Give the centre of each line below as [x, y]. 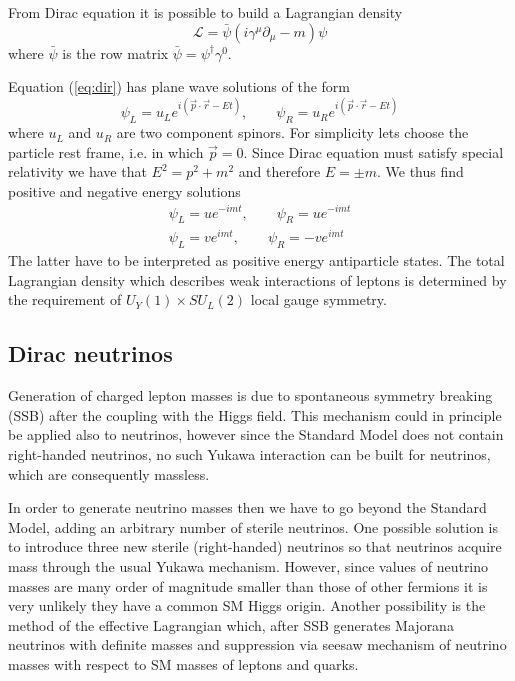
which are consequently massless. [109, 473]
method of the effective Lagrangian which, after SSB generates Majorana [231, 624]
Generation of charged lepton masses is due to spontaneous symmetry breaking [250, 395]
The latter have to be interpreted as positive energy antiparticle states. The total [256, 260]
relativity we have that [77, 171]
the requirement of [65, 299]
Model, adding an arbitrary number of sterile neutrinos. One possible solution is [253, 526]
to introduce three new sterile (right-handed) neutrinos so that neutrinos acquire [255, 546]
